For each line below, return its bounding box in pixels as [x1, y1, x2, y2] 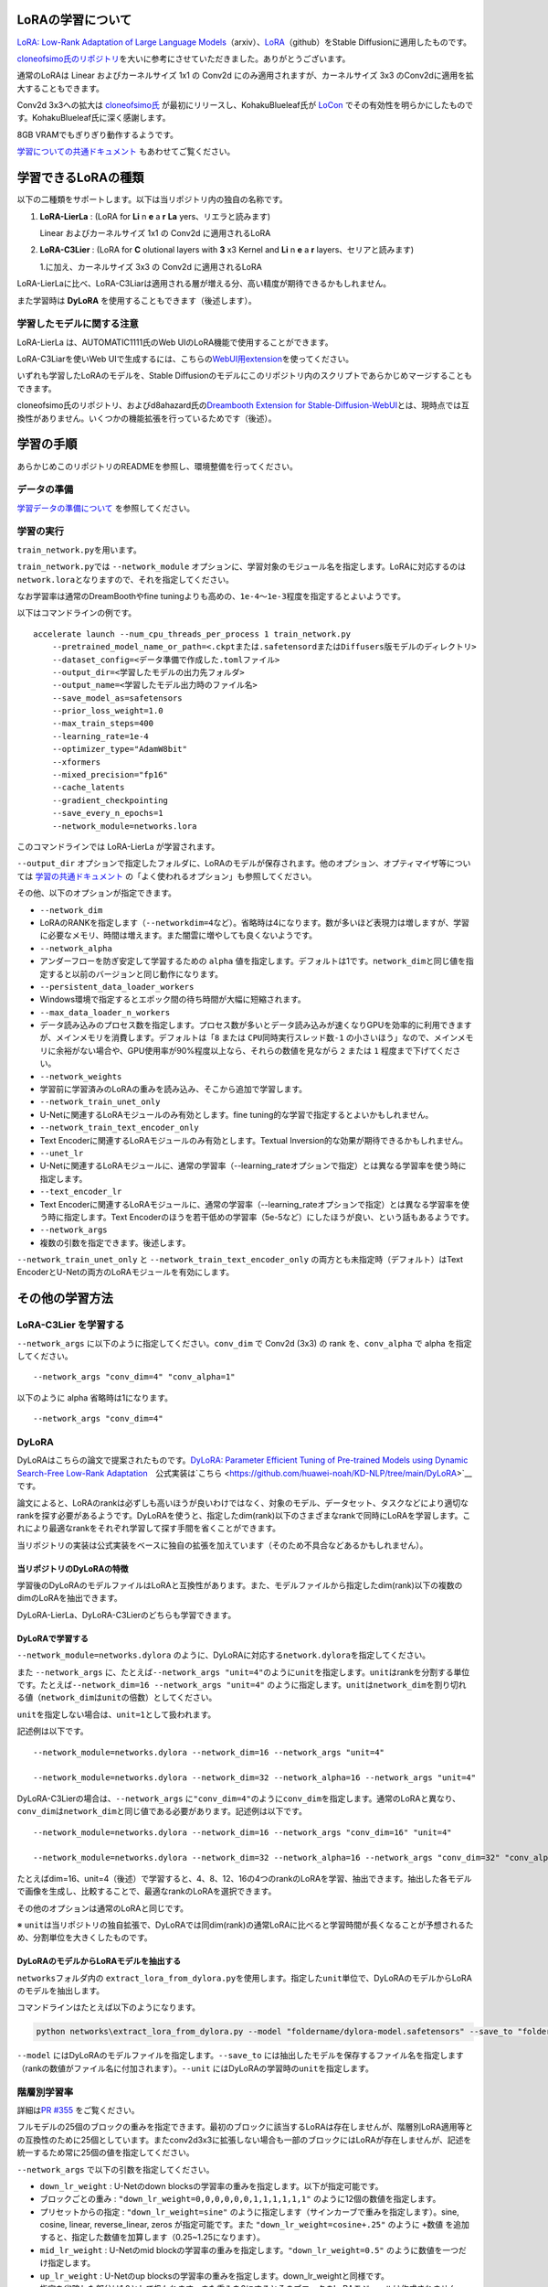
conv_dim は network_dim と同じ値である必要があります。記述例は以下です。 [16, 1806, 308, 1817]
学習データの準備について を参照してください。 [16, 502, 195, 513]
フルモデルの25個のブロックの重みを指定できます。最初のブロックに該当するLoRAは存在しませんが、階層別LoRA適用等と [16, 2121, 474, 2132]
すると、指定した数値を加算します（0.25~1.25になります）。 [39, 2232, 265, 2243]
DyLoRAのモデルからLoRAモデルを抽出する [16, 1956, 182, 1967]
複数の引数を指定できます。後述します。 [39, 1237, 191, 1248]
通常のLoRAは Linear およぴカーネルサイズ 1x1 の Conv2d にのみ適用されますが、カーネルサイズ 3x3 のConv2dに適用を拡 [16, 70, 474, 81]
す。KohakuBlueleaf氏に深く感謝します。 [16, 113, 171, 123]
